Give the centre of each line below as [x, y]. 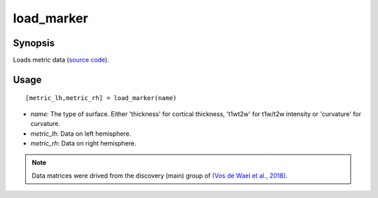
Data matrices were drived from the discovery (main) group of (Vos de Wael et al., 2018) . [160, 176]
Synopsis [34, 43]
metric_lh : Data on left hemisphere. [81, 134]
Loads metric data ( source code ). [61, 60]
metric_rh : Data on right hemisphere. [83, 143]
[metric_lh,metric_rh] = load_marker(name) [101, 98]
